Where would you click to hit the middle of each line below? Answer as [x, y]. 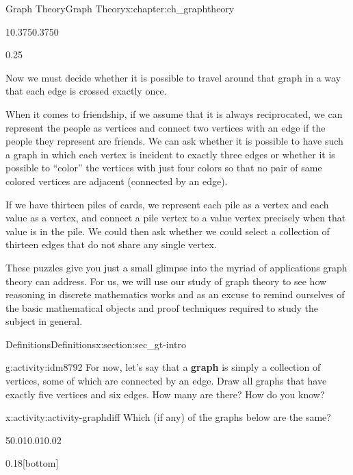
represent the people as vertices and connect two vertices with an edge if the [166, 127]
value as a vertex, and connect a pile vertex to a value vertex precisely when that [176, 218]
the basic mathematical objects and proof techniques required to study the [162, 307]
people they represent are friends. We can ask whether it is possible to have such [174, 141]
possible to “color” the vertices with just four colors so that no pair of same [164, 168]
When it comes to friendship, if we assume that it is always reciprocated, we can [174, 113]
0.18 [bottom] [32, 463]
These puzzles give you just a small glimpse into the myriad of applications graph [176, 267]
